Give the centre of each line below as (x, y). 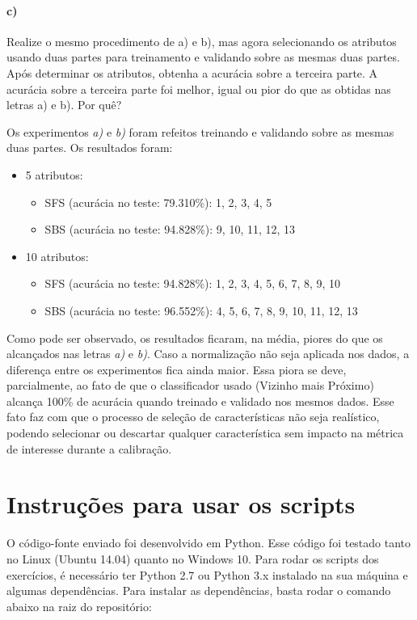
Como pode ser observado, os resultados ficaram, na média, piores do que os (195, 337)
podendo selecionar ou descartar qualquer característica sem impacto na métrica (205, 433)
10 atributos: (57, 256)
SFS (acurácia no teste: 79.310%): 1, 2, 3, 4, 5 (158, 202)
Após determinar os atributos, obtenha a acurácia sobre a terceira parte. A (192, 72)
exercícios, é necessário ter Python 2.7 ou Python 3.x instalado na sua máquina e (207, 574)
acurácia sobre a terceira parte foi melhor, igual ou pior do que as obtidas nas (199, 89)
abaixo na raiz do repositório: (79, 606)
